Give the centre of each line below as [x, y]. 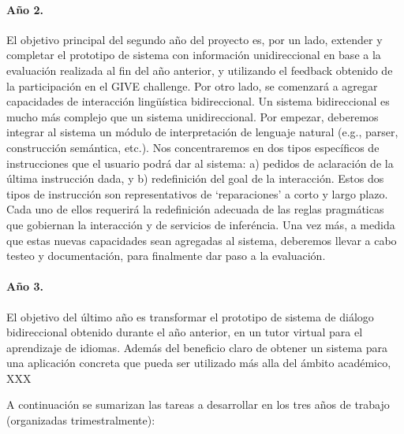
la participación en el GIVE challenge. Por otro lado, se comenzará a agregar [192, 85]
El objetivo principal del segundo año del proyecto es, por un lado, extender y [195, 39]
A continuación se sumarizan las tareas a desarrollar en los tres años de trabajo [198, 404]
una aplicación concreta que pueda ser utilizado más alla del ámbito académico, [199, 363]
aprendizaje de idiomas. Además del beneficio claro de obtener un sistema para [197, 347]
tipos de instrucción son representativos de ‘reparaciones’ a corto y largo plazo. [197, 193]
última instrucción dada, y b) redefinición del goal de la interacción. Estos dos [195, 178]
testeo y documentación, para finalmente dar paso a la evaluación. [166, 256]
